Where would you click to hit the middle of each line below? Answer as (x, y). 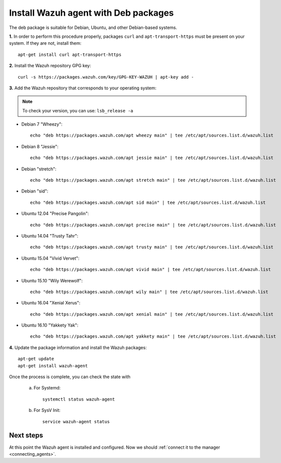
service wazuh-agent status (76, 422)
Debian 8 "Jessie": (40, 146)
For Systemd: (47, 388)
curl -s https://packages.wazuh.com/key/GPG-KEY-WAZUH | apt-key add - (106, 77)
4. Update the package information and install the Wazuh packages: (78, 347)
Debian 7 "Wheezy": (42, 124)
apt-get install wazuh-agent (53, 366)
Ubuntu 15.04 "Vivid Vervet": (50, 258)
